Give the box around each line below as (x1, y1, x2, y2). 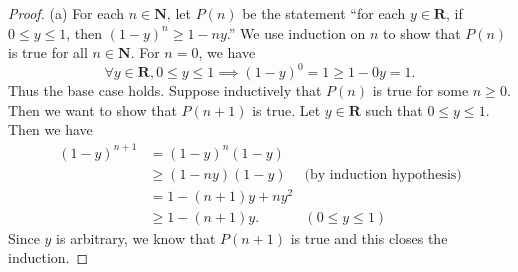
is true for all (8, 42, 88, 63)
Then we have (8, 119, 93, 140)
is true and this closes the (290, 227, 448, 248)
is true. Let (252, 99, 321, 120)
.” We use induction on (226, 22, 366, 43)
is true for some (372, 80, 469, 101)
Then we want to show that (8, 99, 177, 120)
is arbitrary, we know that (56, 227, 216, 248)
